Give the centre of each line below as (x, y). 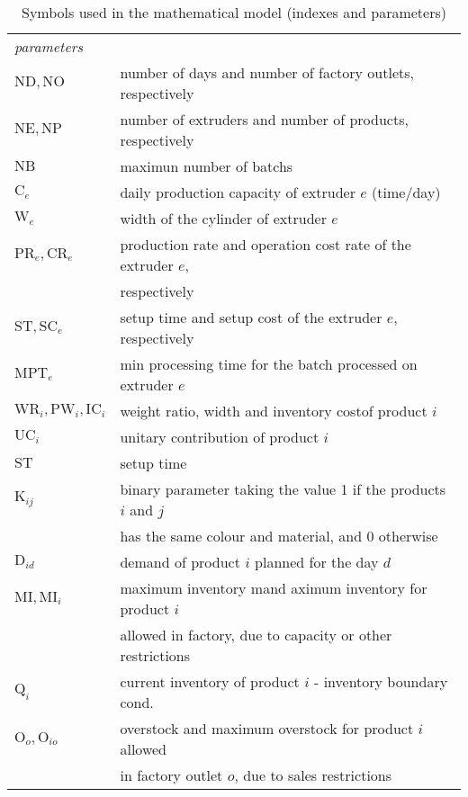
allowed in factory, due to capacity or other (256, 635)
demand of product (180, 562)
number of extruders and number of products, (264, 119)
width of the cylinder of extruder (223, 218)
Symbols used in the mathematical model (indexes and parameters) (234, 12)
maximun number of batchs (207, 166)
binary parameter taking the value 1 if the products (283, 489)
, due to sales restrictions (313, 775)
